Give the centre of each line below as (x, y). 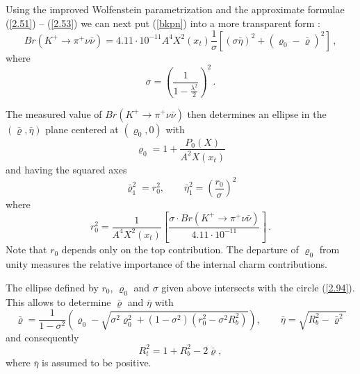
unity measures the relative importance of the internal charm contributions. (166, 264)
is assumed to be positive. (97, 363)
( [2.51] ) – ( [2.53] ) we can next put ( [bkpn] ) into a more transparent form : (163, 23)
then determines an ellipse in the (257, 113)
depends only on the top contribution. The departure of (180, 249)
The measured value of (54, 113)
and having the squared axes (66, 169)
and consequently (42, 337)
